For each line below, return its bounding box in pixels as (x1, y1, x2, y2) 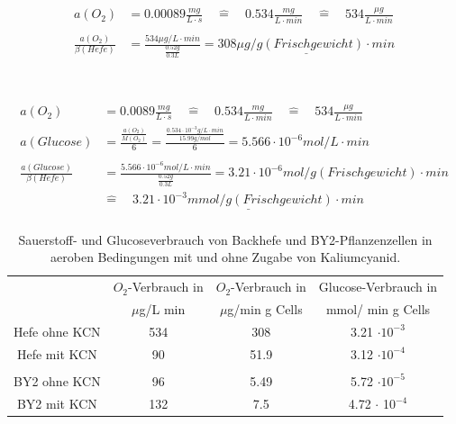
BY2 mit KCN (16, 393, 97, 412)
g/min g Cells (227, 299, 303, 318)
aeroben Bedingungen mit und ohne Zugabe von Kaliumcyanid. (50, 248, 401, 266)
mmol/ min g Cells (325, 299, 431, 318)
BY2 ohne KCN (14, 371, 101, 390)
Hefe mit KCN (16, 344, 97, 363)
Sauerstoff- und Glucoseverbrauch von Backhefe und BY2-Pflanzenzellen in (18, 230, 433, 248)
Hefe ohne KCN (14, 321, 101, 340)
